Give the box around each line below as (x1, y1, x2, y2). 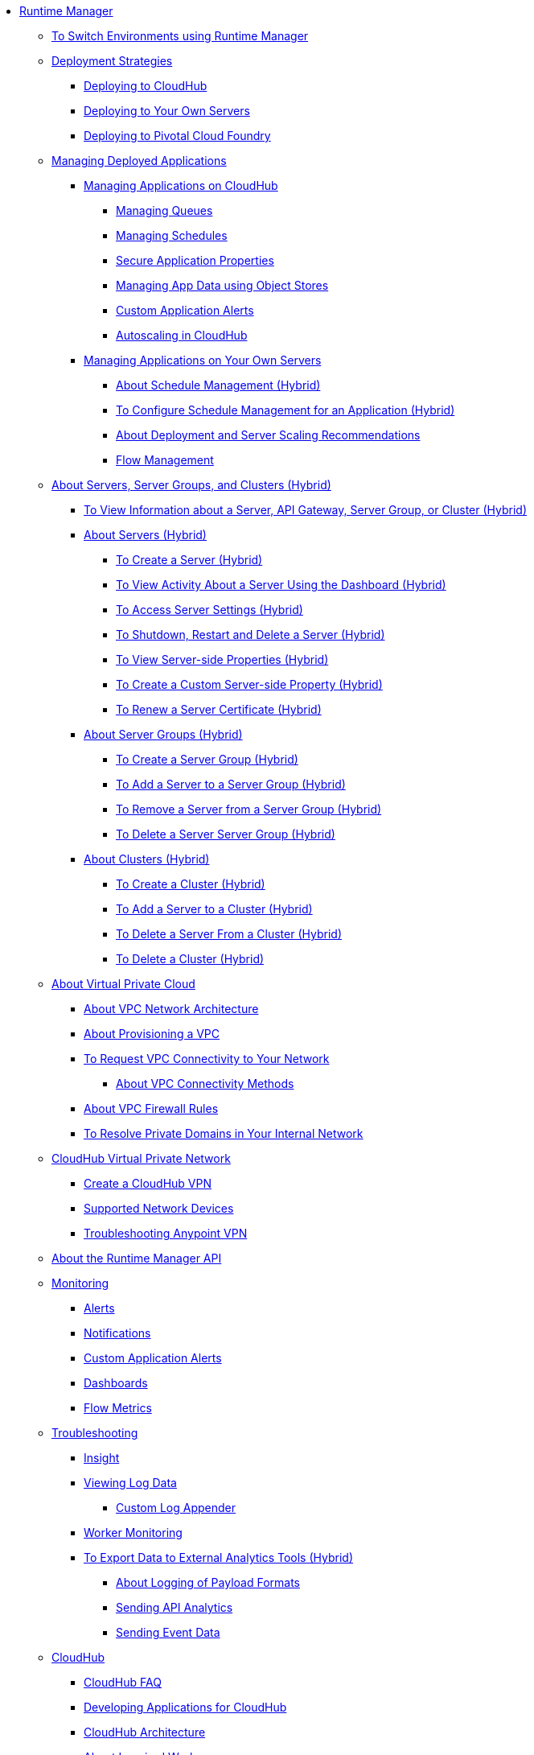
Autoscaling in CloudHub (116, 328, 248, 342)
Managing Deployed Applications (51, 154, 227, 167)
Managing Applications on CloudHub (84, 179, 278, 192)
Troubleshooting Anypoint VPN (84, 1226, 248, 1240)
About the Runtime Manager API (51, 1251, 222, 1265)
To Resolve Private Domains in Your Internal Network (84, 1127, 364, 1140)
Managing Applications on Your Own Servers (84, 353, 322, 367)
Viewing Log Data (84, 1476, 177, 1489)
